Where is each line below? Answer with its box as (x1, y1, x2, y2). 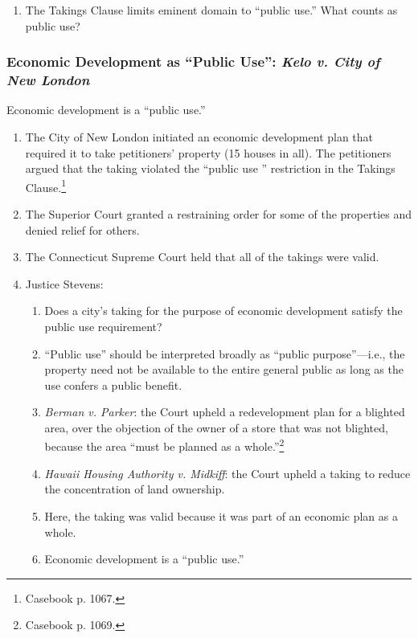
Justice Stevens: (25, 275, 104, 292)
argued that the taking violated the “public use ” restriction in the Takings (25, 160, 395, 177)
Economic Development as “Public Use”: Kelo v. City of (6, 51, 380, 72)
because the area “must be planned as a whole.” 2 (44, 436, 285, 455)
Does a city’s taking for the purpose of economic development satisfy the (44, 302, 403, 319)
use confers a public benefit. (44, 376, 182, 393)
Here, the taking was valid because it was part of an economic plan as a (44, 507, 398, 524)
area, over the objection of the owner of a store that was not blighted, (44, 419, 388, 436)
